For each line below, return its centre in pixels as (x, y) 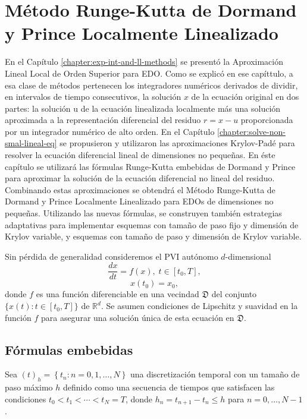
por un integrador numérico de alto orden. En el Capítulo (110, 131)
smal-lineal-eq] (31, 143)
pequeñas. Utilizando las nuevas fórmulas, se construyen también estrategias (143, 213)
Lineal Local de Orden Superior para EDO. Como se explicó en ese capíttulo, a (149, 73)
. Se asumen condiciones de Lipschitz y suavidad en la (199, 306)
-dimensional (248, 256)
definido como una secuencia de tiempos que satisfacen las (169, 387)
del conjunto (234, 294)
